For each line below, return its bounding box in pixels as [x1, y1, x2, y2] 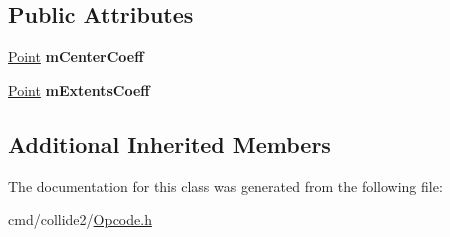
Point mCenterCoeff [8, 46, 144, 67]
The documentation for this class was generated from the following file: [8, 175, 443, 196]
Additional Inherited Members [8, 128, 331, 159]
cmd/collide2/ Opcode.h [8, 209, 152, 230]
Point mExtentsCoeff [8, 79, 150, 100]
